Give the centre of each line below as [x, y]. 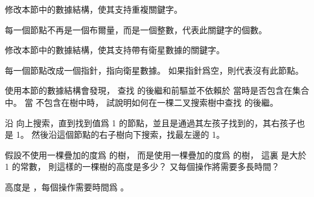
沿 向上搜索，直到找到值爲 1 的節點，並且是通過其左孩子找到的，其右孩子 [151, 122]
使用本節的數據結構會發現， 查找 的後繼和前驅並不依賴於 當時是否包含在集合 [157, 90]
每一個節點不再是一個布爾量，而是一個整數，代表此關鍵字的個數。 [136, 29]
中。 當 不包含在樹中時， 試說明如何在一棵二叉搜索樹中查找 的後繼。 [142, 102]
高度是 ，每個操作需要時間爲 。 [67, 186]
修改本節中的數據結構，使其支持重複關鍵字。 [94, 9]
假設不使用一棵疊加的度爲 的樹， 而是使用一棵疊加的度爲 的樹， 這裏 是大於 [156, 154]
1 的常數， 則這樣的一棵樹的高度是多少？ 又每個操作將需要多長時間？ [142, 166]
